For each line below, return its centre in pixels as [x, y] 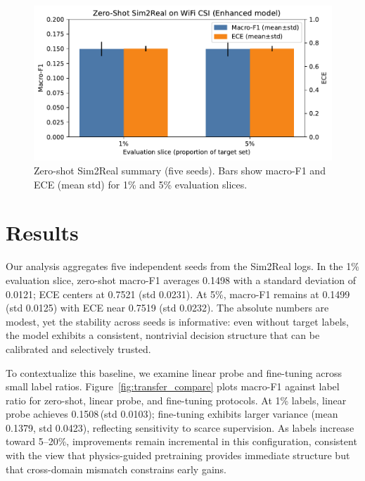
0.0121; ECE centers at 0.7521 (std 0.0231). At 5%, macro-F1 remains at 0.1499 [178, 294]
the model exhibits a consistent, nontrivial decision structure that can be [163, 335]
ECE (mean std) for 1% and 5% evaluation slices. [141, 184]
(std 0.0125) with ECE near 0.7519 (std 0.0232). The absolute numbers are [167, 308]
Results [42, 232]
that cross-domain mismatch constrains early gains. [116, 469]
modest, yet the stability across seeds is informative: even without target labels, [177, 321]
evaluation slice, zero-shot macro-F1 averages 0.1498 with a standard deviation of [181, 280]
